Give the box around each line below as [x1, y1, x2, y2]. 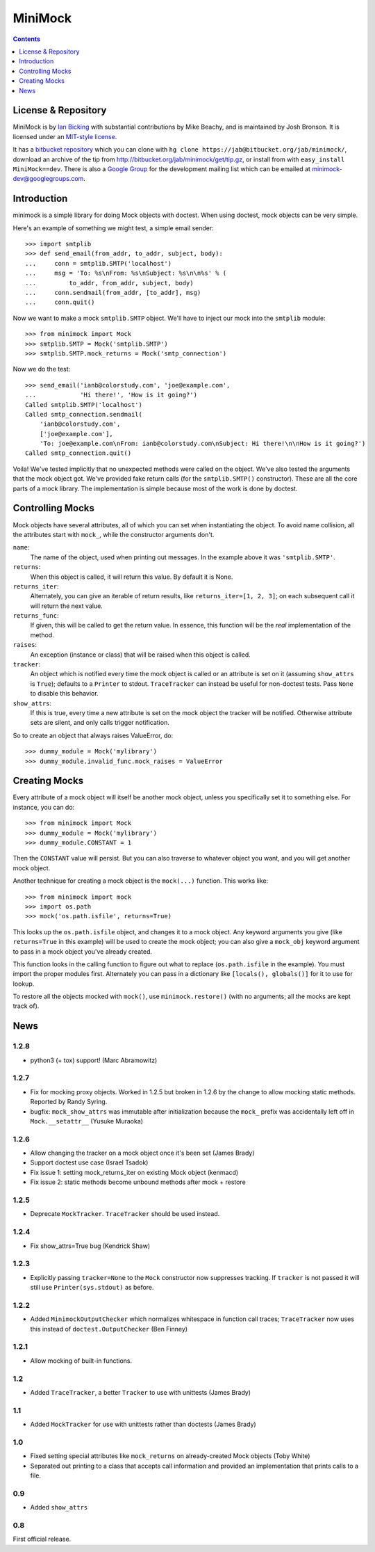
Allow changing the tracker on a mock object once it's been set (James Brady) [30, 1149, 255, 1158]
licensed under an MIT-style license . [12, 132, 117, 141]
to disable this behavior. [30, 689, 99, 698]
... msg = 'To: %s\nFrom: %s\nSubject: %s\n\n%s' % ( [25, 269, 227, 278]
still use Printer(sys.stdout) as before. [30, 1283, 154, 1292]
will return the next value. [30, 602, 103, 610]
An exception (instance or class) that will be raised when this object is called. [30, 650, 251, 659]
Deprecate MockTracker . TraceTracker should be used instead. [30, 1210, 220, 1218]
